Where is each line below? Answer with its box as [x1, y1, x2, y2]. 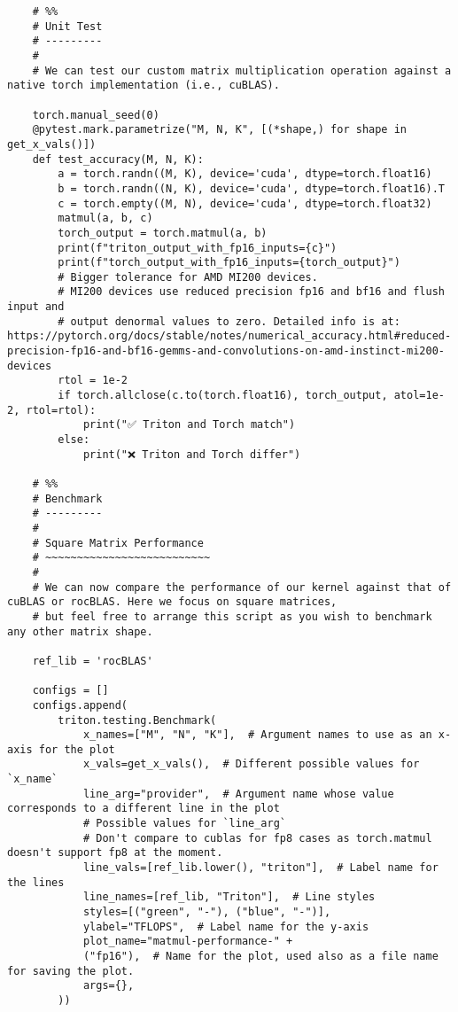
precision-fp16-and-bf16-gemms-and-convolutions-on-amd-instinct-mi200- [7, 345, 445, 358]
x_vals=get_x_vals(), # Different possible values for [82, 758, 420, 771]
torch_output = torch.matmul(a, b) [58, 226, 268, 239]
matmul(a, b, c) [58, 212, 153, 225]
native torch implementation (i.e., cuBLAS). [7, 79, 280, 92]
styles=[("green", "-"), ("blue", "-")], [82, 906, 331, 919]
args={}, [82, 979, 135, 993]
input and [7, 300, 65, 314]
